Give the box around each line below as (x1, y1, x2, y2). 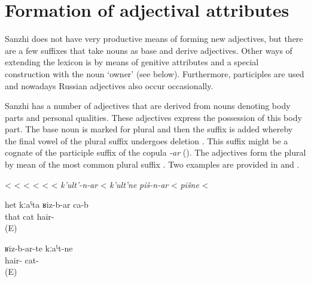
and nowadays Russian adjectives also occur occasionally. (5, 79, 214, 92)
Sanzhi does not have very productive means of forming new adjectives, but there (5, 32, 303, 45)
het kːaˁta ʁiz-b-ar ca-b (5, 198, 89, 211)
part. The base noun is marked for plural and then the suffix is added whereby (5, 123, 293, 135)
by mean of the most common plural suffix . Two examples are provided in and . (5, 158, 300, 171)
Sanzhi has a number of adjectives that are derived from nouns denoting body (5, 99, 291, 112)
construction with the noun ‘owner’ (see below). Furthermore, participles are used (5, 67, 304, 80)
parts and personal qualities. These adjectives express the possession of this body (5, 111, 302, 123)
